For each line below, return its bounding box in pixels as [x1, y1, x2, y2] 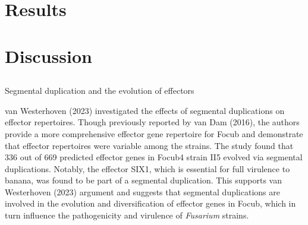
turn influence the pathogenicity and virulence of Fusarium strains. [5, 209, 249, 221]
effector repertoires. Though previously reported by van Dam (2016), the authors [5, 116, 300, 128]
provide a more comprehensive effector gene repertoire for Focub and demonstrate [5, 127, 303, 140]
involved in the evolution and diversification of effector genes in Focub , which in [5, 197, 296, 210]
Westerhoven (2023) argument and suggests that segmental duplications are [5, 185, 280, 198]
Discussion [5, 43, 92, 68]
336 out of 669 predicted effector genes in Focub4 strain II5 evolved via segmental [5, 151, 303, 163]
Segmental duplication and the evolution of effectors [5, 84, 194, 97]
